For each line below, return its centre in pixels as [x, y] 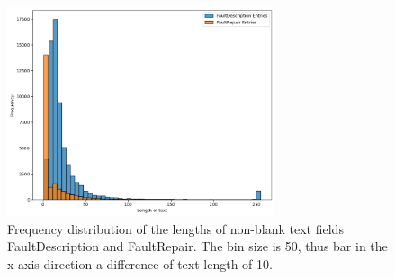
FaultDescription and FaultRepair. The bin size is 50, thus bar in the [197, 246]
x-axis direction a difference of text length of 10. [140, 263]
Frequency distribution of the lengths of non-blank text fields [175, 228]
